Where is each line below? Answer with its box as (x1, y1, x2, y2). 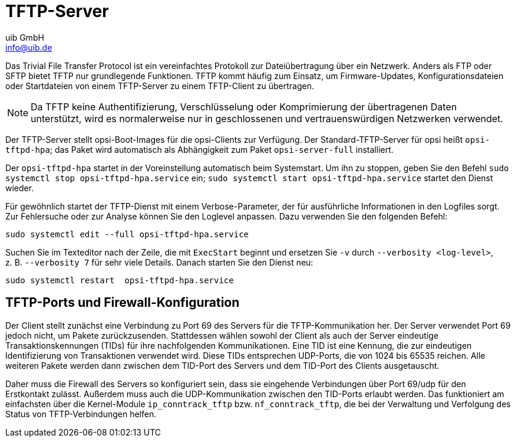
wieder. (5, 182, 34, 193)
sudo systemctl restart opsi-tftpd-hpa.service (5, 275, 234, 285)
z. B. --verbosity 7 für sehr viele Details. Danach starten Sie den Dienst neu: (5, 257, 313, 267)
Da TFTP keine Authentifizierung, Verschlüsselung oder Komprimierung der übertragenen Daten (31, 100, 457, 113)
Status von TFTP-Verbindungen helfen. (5, 408, 157, 419)
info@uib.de (5, 42, 52, 53)
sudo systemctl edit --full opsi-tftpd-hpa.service (5, 229, 249, 239)
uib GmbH (5, 32, 44, 42)
